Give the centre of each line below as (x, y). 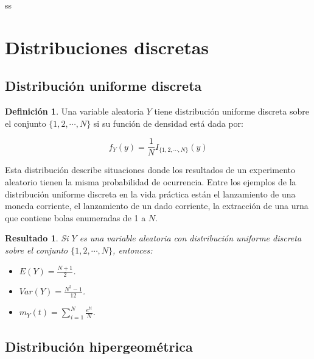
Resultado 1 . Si (37, 238)
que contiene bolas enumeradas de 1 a (75, 217)
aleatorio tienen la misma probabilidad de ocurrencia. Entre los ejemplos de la (151, 182)
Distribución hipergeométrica (99, 346)
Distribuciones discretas (107, 47)
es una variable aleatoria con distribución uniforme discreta (190, 238)
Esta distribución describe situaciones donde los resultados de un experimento (150, 170)
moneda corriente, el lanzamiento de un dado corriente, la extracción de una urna (157, 206)
